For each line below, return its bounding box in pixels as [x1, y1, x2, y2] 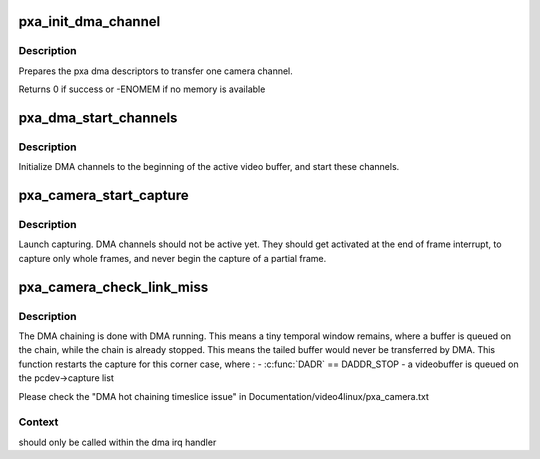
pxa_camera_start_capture [18, 187, 189, 204]
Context [18, 415, 59, 429]
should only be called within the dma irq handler [18, 436, 217, 448]
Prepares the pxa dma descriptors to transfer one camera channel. [18, 65, 294, 77]
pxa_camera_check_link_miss [18, 278, 209, 295]
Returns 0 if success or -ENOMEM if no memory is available [18, 83, 266, 95]
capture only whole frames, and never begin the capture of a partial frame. [18, 252, 327, 264]
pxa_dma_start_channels [18, 109, 178, 126]
